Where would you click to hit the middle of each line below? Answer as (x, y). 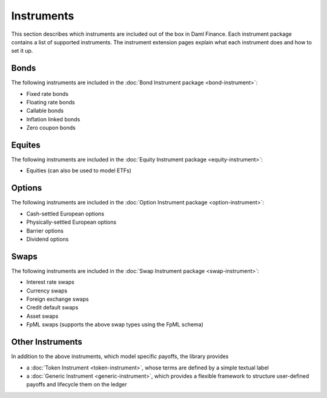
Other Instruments (47, 342)
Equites (26, 145)
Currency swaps (47, 291)
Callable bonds (45, 111)
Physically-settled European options (71, 222)
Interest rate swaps (51, 282)
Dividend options (48, 239)
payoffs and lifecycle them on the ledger (77, 385)
